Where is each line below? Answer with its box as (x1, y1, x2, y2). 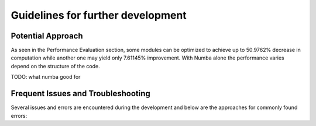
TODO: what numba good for (11, 73, 81, 80)
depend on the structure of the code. (11, 62, 100, 69)
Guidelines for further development (11, 9, 187, 22)
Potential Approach (11, 31, 83, 41)
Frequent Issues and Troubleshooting (11, 89, 150, 99)
